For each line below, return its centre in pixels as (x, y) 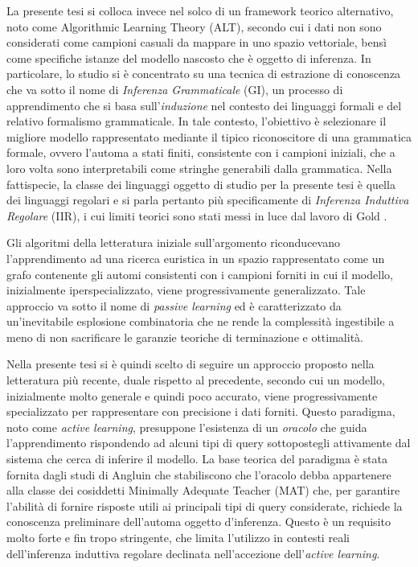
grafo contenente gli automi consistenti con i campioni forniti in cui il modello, (200, 274)
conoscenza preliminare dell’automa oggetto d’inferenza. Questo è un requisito (199, 522)
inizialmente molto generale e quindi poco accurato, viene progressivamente (192, 395)
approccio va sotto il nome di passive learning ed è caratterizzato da (174, 305)
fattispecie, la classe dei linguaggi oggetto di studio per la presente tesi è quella (201, 184)
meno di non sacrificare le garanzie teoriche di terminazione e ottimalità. (185, 337)
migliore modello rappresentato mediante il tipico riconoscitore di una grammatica (209, 136)
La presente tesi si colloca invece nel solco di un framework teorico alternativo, (200, 10)
